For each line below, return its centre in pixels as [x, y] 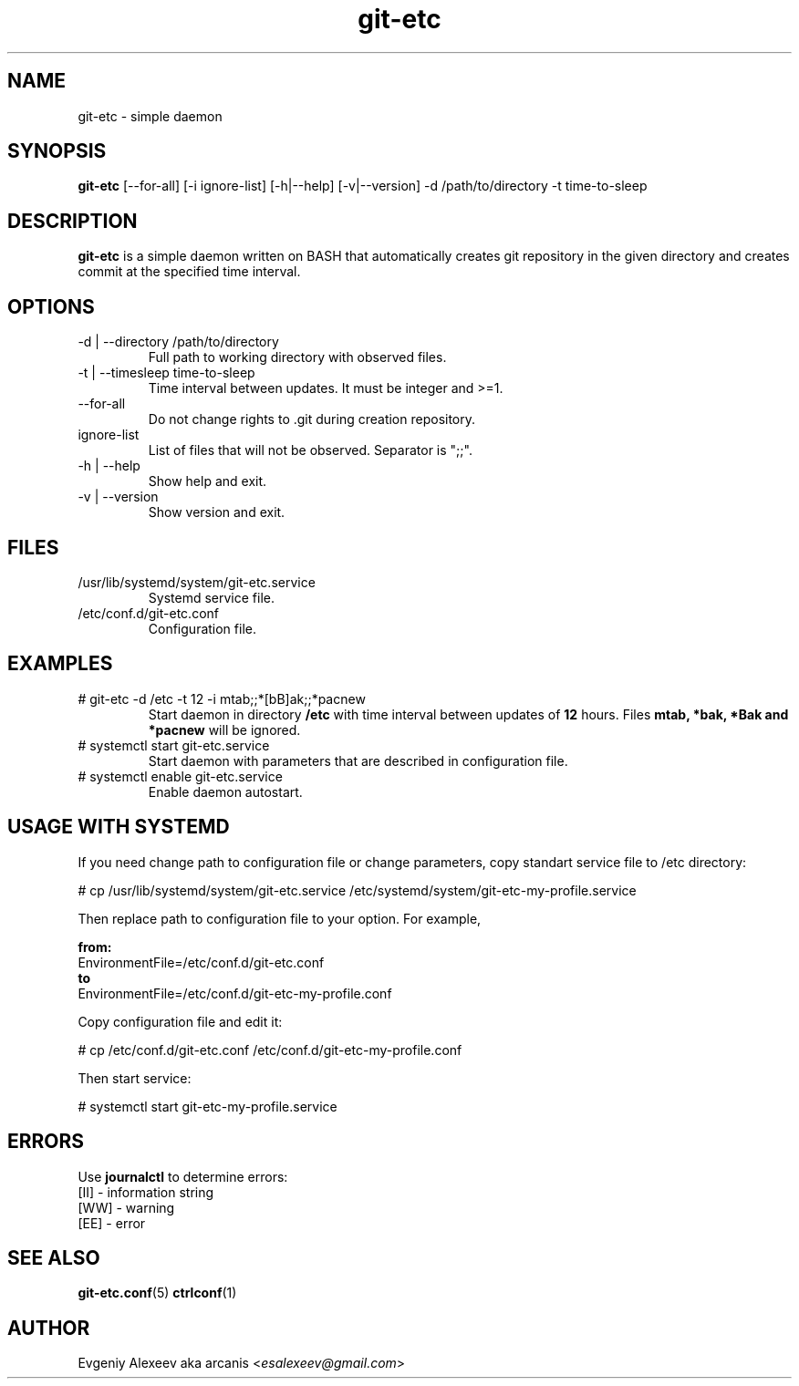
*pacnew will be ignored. [224, 729]
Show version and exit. [217, 512]
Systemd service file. [211, 597]
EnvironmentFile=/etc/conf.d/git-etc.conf [201, 962]
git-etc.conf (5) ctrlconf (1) [157, 1293]
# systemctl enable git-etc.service [180, 776]
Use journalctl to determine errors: [183, 1176]
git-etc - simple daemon [150, 116]
